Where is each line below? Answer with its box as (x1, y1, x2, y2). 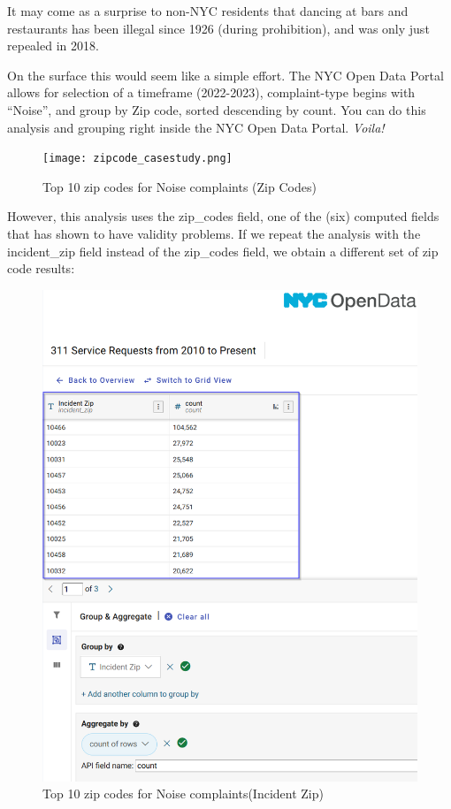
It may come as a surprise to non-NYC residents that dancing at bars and (7, 2, 409, 19)
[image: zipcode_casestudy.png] (42, 152, 233, 165)
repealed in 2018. (7, 36, 99, 55)
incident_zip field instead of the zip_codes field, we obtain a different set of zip (7, 241, 439, 260)
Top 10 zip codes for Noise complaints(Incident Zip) (42, 784, 324, 803)
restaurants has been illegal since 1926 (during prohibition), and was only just (7, 19, 430, 37)
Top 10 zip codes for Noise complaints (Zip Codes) (42, 177, 317, 195)
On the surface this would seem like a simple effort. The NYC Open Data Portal (7, 65, 444, 84)
